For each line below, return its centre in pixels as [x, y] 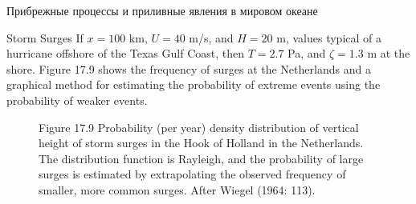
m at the [389, 53]
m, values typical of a [329, 37]
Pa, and [307, 53]
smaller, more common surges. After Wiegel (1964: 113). [177, 189]
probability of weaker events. [77, 100]
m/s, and [211, 37]
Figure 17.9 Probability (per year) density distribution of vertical [199, 127]
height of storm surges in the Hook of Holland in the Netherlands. [201, 143]
